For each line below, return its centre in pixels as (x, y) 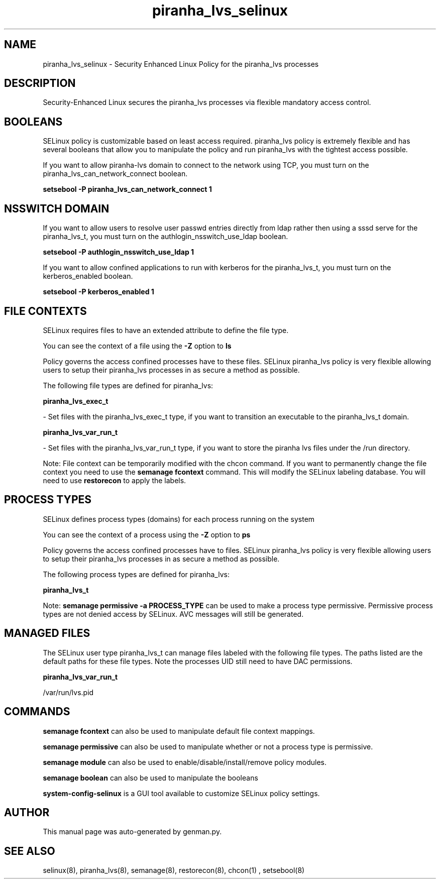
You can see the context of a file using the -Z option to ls (137, 346)
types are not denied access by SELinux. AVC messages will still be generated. (173, 614)
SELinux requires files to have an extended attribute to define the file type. (166, 330)
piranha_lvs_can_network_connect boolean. (115, 174)
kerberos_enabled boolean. (88, 276)
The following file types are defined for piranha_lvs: (128, 385)
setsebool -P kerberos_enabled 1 (98, 292)
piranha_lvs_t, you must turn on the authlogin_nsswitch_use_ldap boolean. (166, 237)
